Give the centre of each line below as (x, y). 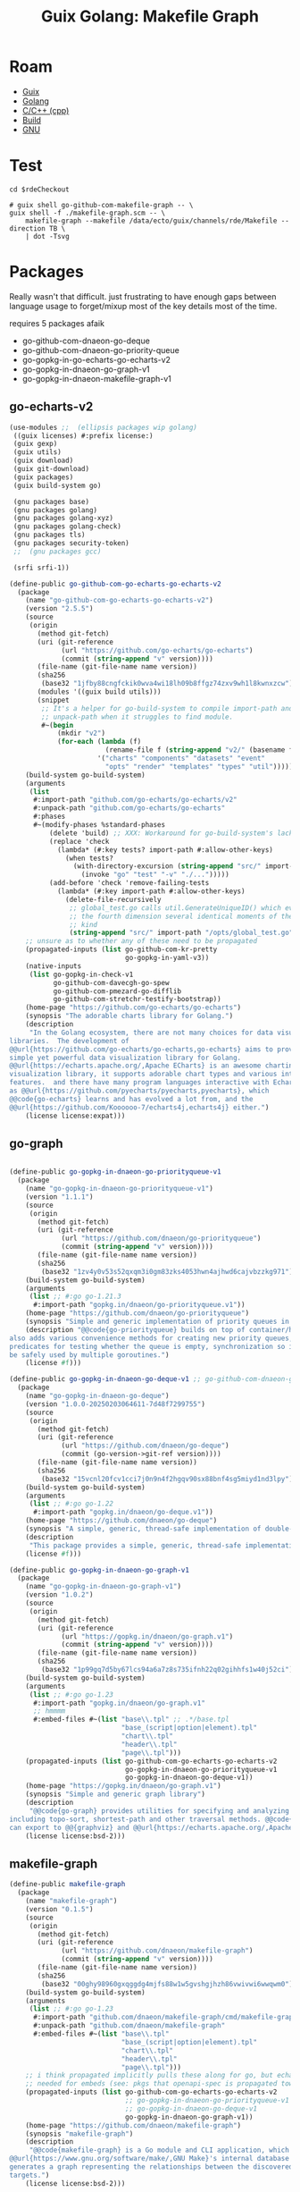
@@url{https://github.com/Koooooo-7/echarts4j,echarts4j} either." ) (139, 1107)
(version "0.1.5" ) (59, 1909)
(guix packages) (43, 477)
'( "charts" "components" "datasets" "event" (181, 758)
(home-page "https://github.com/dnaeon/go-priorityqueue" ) (137, 1313)
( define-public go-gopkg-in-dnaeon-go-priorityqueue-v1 (115, 1172)
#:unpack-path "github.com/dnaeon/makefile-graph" (129, 2026)
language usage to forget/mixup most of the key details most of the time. (143, 306)
